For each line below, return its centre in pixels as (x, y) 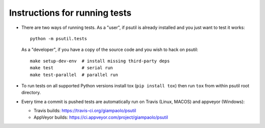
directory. (31, 93)
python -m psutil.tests (59, 38)
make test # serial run (71, 68)
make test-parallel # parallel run (74, 75)
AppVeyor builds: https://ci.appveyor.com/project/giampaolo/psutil (101, 117)
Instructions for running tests (70, 13)
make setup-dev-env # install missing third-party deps (100, 61)
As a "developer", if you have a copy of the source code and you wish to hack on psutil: (110, 50)
